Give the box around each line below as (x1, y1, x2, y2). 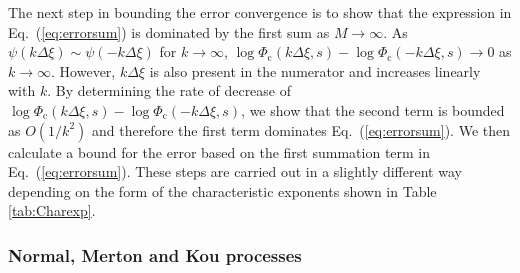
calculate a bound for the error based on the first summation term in (8, 141, 431, 162)
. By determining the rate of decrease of (47, 80, 292, 101)
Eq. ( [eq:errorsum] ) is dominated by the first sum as (8, 21, 330, 42)
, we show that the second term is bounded (241, 99, 505, 120)
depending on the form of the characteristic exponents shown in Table (8, 180, 437, 201)
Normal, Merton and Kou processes (8, 242, 302, 267)
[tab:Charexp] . (8, 200, 96, 221)
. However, (51, 60, 116, 81)
